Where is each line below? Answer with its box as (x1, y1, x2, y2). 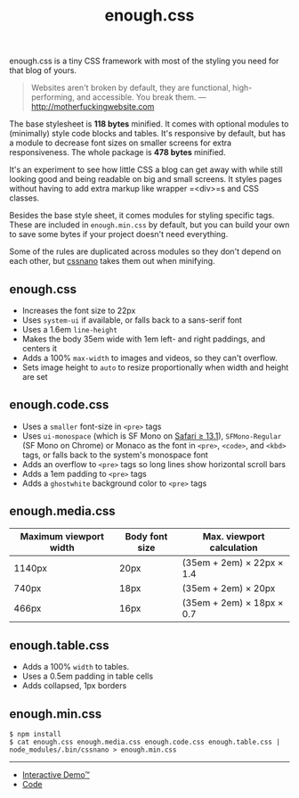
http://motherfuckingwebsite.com (30, 102, 155, 112)
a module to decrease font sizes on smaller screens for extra (9, 137, 232, 148)
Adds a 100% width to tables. (21, 662, 130, 672)
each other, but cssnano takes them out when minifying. (9, 256, 215, 267)
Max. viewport (202, 530, 265, 542)
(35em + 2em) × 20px (182, 581, 276, 594)
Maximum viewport (20, 530, 105, 542)
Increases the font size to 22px (21, 305, 136, 316)
